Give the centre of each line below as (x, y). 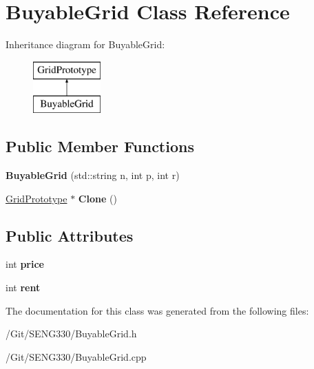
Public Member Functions (100, 146)
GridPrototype (36, 198)
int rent (23, 287)
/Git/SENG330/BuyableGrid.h (71, 334)
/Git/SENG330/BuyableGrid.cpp (76, 356)
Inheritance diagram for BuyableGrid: (85, 44)
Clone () (97, 198)
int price (25, 264)
